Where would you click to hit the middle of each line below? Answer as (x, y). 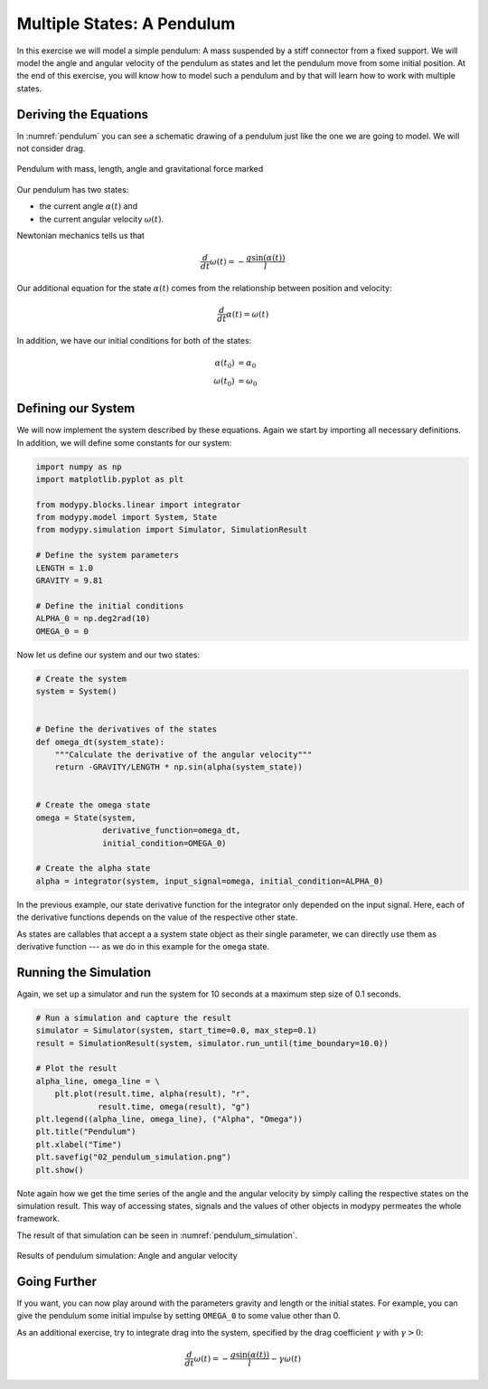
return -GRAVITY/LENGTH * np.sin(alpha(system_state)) (178, 767)
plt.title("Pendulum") (86, 1132)
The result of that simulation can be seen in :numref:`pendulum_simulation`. (157, 1235)
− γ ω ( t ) (286, 1358)
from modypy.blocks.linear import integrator (138, 505)
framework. (38, 1219)
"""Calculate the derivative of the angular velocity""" (183, 754)
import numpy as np (79, 467)
